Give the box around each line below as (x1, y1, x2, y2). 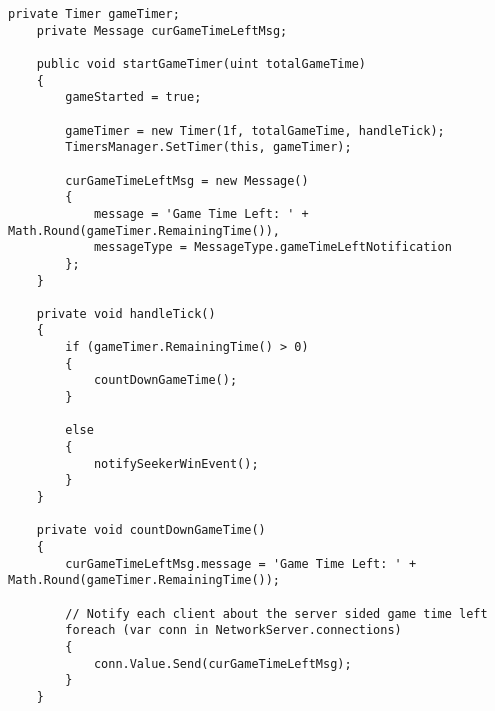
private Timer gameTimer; (8, 7, 180, 21)
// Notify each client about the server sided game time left (65, 606, 488, 621)
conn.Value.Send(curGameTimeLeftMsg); (93, 656, 352, 671)
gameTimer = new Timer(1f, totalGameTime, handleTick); (65, 123, 445, 138)
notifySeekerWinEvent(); (93, 456, 259, 471)
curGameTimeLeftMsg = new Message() (65, 173, 309, 188)
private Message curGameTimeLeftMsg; (36, 23, 288, 38)
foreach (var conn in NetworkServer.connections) (65, 623, 402, 638)
